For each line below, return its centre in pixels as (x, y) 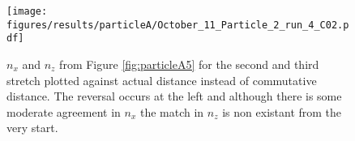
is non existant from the (282, 111)
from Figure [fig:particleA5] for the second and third (189, 64)
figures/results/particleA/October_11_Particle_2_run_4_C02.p (178, 25)
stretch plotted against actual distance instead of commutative (162, 80)
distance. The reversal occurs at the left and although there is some (174, 96)
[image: (27, 11)
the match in (172, 111)
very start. (32, 128)
